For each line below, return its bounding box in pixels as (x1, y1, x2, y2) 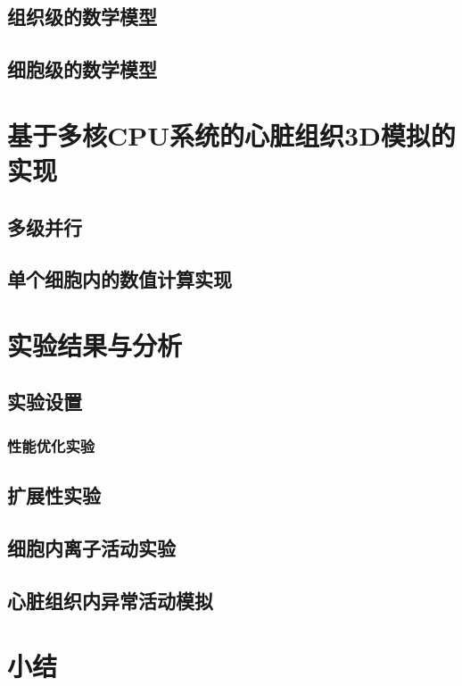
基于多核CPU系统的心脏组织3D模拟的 (7, 116, 456, 153)
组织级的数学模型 (7, 3, 157, 30)
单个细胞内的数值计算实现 (7, 265, 232, 293)
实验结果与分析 (7, 326, 183, 363)
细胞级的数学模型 (7, 55, 157, 83)
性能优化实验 (7, 434, 95, 456)
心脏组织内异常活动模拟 (7, 586, 213, 614)
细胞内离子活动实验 (7, 533, 176, 561)
